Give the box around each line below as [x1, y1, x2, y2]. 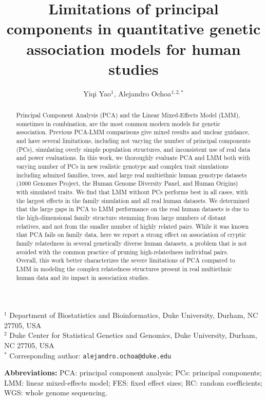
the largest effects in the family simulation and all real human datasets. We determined [16, 196, 250, 205]
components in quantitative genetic [6, 18, 261, 39]
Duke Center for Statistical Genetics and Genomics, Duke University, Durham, [9, 330, 257, 340]
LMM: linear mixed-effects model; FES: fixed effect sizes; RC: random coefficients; [4, 377, 263, 388]
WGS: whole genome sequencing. [4, 387, 108, 398]
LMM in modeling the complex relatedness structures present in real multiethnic [16, 264, 232, 273]
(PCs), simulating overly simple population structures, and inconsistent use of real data [16, 145, 251, 153]
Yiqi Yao [83, 88, 111, 98]
